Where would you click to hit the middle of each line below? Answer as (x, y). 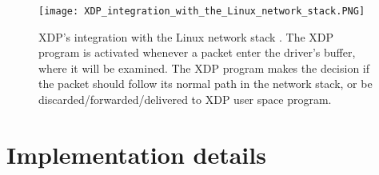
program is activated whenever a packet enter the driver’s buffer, (197, 52)
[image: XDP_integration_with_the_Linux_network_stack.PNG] (202, 11)
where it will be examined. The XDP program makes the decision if (204, 68)
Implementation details (136, 154)
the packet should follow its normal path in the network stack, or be (205, 84)
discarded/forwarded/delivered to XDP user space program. (185, 99)
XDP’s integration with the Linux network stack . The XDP (186, 36)
